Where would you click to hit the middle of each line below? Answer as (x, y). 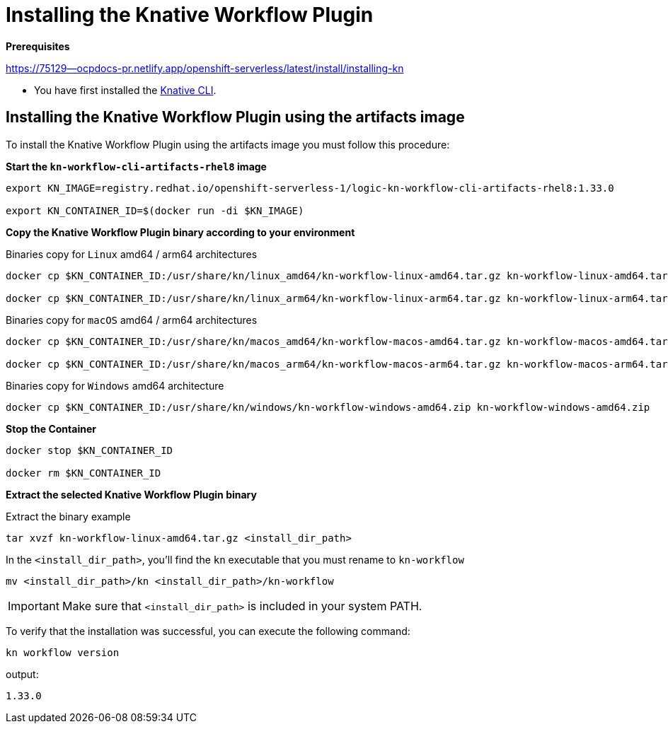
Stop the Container (51, 428)
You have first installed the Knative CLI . (125, 90)
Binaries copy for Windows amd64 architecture (115, 385)
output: (22, 674)
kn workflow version (63, 652)
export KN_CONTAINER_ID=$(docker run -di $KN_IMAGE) (155, 210)
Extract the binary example (68, 516)
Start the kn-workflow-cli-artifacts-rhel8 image (136, 166)
